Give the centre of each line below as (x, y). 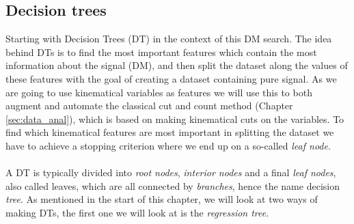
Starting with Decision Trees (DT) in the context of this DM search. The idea (169, 39)
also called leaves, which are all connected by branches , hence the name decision (173, 185)
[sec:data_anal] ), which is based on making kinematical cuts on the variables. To (175, 118)
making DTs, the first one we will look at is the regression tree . (137, 212)
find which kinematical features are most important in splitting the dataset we (170, 132)
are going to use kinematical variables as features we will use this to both (159, 92)
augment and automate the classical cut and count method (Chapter (149, 106)
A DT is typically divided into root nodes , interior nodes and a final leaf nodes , (171, 172)
